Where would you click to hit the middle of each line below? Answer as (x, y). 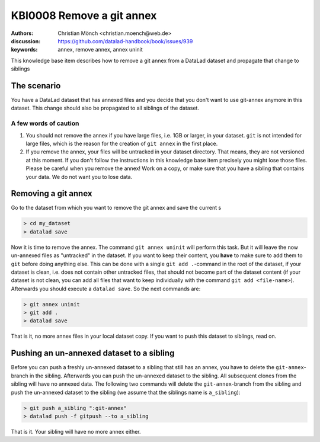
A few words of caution (45, 123)
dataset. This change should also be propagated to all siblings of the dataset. (105, 108)
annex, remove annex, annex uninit (100, 50)
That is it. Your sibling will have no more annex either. (76, 431)
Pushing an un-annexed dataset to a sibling (93, 353)
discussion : (26, 41)
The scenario (36, 86)
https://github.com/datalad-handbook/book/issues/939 (125, 41)
